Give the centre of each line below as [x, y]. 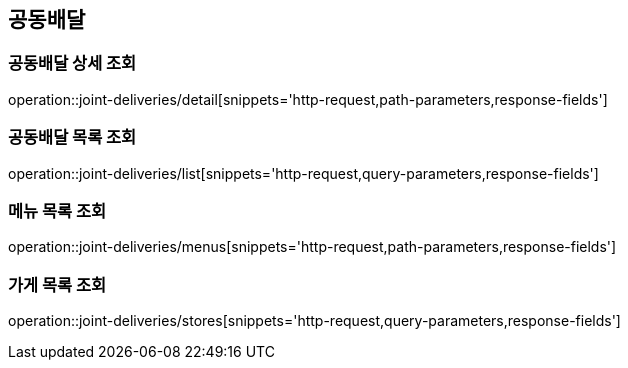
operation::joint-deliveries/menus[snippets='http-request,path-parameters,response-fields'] [312, 247]
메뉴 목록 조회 [57, 210]
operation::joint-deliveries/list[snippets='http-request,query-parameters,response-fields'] [303, 173]
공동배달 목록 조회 [72, 137]
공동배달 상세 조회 [72, 63]
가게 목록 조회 [57, 284]
